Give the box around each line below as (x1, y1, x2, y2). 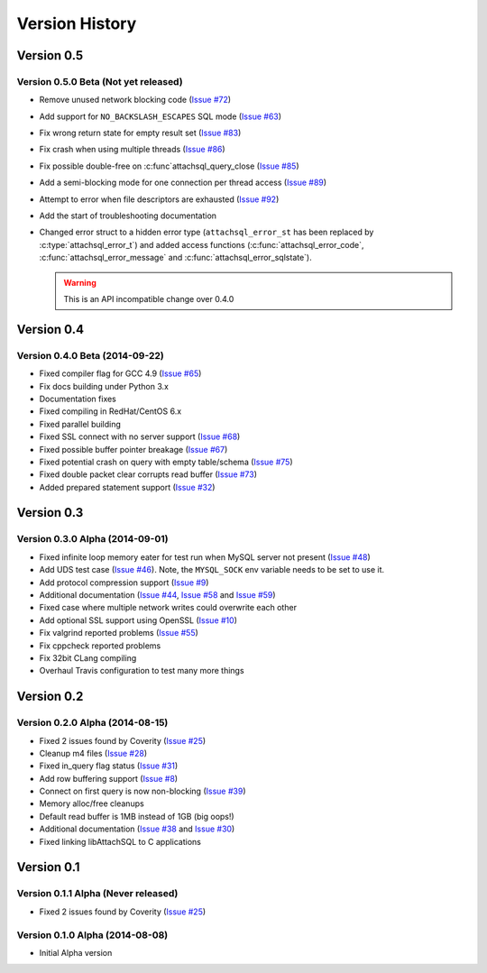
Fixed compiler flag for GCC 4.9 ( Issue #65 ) (39, 368, 202, 379)
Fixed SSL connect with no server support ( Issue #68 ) (39, 431, 241, 442)
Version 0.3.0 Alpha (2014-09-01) (16, 533, 169, 546)
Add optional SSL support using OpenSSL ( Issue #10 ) (39, 614, 238, 626)
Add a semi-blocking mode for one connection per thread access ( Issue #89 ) (39, 177, 327, 188)
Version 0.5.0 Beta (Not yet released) (16, 75, 184, 87)
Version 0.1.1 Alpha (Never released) (16, 887, 179, 900)
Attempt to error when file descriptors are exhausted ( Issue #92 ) (39, 194, 280, 205)
